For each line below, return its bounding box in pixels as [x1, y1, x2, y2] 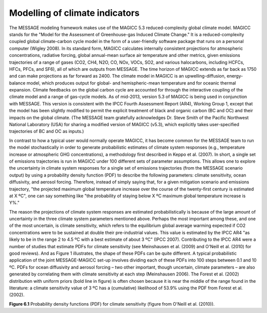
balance [9, 80, 26, 86]
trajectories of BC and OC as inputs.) [9, 129, 84, 134]
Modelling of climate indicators [9, 7, 140, 18]
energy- [226, 73, 243, 79]
